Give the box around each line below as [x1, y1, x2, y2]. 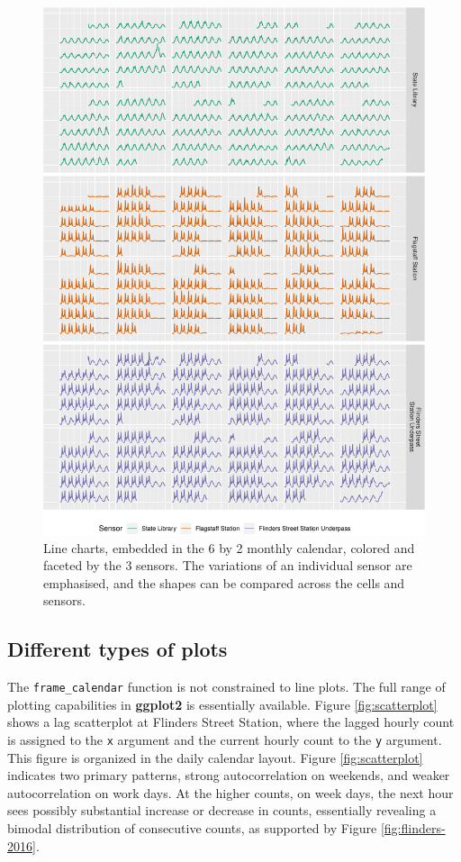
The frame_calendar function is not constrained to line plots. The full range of [7, 677, 446, 696]
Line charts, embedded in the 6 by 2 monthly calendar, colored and [43, 538, 415, 557]
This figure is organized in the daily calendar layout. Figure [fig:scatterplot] [7, 748, 423, 767]
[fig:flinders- [380, 818, 446, 837]
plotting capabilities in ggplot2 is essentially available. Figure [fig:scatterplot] [7, 694, 438, 713]
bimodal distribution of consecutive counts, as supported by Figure [7, 818, 377, 837]
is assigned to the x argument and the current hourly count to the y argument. [7, 730, 442, 749]
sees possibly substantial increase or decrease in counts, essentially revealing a [7, 801, 437, 820]
